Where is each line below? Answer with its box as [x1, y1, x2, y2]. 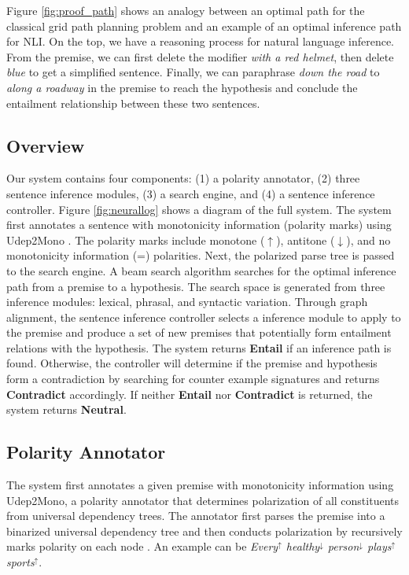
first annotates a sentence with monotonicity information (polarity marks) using [6, 216, 392, 233]
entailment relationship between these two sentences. [6, 94, 260, 111]
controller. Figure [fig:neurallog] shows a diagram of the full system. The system [6, 201, 392, 217]
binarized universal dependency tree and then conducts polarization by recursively [6, 522, 403, 539]
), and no [346, 231, 391, 248]
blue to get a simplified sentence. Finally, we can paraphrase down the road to [6, 64, 380, 80]
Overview [6, 133, 85, 157]
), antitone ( [276, 231, 335, 248]
